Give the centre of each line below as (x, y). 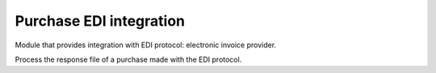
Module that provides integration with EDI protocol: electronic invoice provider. (146, 45)
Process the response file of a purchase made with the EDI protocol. (128, 59)
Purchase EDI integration (100, 21)
